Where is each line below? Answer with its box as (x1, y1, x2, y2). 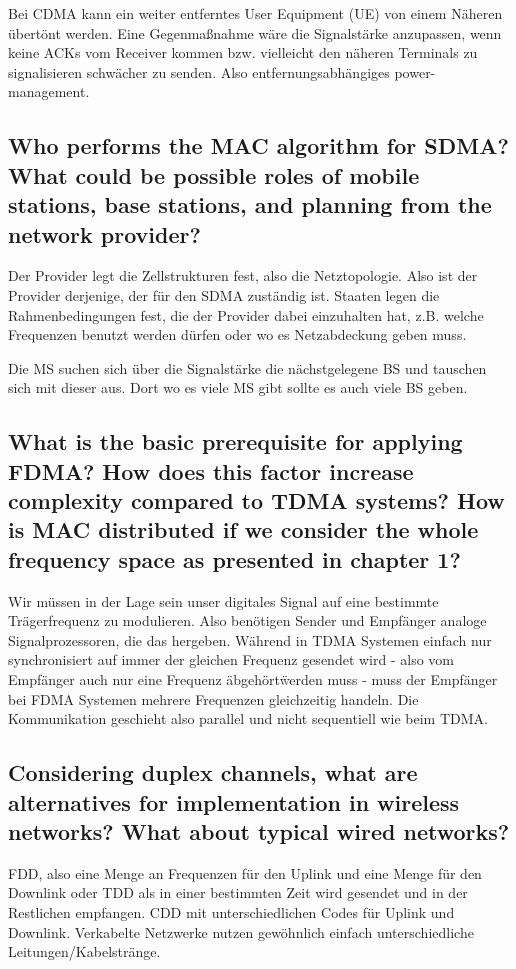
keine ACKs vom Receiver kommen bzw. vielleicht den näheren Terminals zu (8, 42, 478, 63)
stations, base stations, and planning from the (8, 189, 492, 220)
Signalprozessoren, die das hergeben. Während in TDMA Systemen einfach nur (8, 629, 492, 650)
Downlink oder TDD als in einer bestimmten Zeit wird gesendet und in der (8, 882, 468, 903)
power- (394, 61, 436, 82)
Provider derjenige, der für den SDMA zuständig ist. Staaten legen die (8, 284, 440, 305)
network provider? (8, 218, 201, 249)
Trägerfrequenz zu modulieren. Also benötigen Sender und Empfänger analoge (8, 610, 487, 631)
